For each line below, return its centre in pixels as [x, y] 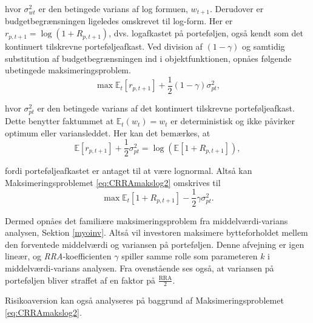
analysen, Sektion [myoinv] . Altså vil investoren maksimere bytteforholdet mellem [156, 232]
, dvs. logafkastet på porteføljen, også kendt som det [206, 33]
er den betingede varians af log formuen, [113, 8]
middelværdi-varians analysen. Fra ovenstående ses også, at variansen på [140, 268]
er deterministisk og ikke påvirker [233, 121]
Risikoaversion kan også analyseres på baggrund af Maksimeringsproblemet [144, 300]
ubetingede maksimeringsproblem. [68, 70]
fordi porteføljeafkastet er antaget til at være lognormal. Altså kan [129, 171]
